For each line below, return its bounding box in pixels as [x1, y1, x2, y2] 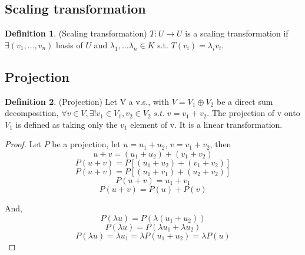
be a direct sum [216, 95, 273, 107]
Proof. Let [5, 138, 41, 150]
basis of [56, 38, 83, 51]
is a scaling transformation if [185, 27, 289, 39]
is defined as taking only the [15, 118, 118, 130]
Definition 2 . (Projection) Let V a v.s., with [5, 95, 169, 107]
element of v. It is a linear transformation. [130, 118, 283, 130]
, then [210, 138, 231, 150]
